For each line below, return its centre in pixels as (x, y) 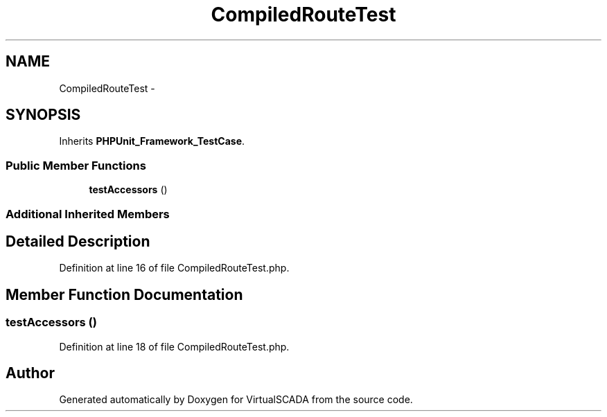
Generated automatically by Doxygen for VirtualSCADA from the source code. (236, 400)
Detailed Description (78, 241)
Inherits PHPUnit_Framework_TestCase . (152, 141)
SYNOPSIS (43, 115)
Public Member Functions (76, 165)
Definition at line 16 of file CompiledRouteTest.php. (174, 268)
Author (30, 373)
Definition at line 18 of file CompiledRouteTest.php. (174, 346)
